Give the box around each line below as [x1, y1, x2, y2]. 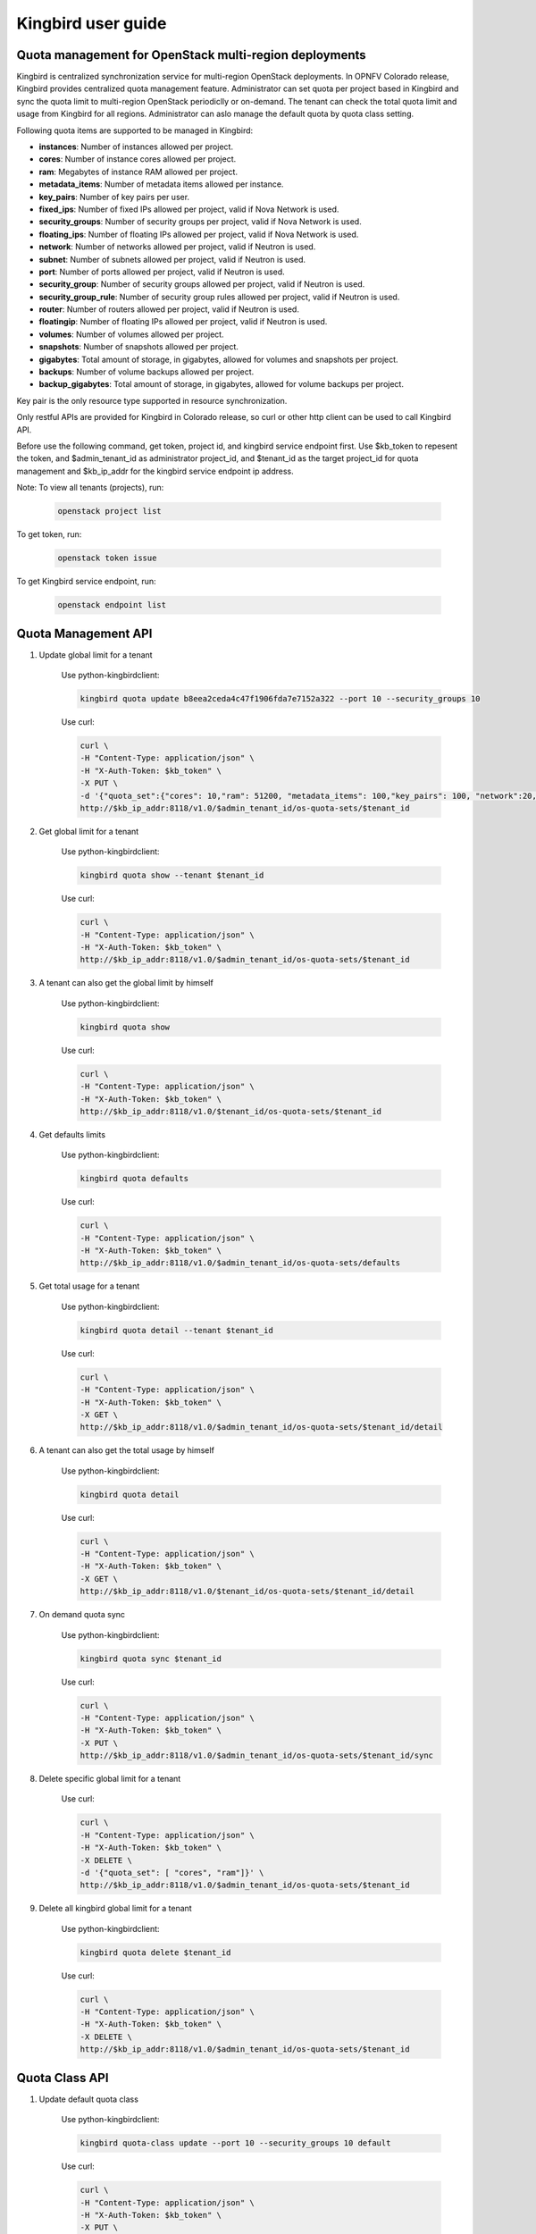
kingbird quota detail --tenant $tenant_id [80, 1325, 274, 1335]
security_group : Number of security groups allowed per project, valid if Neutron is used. [38, 279, 365, 290]
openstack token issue [57, 553, 157, 563]
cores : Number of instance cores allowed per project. [38, 154, 237, 164]
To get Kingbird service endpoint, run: [16, 576, 156, 587]
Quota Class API [16, 2070, 109, 2086]
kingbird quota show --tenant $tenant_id [80, 870, 264, 880]
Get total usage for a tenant [38, 1281, 140, 1291]
